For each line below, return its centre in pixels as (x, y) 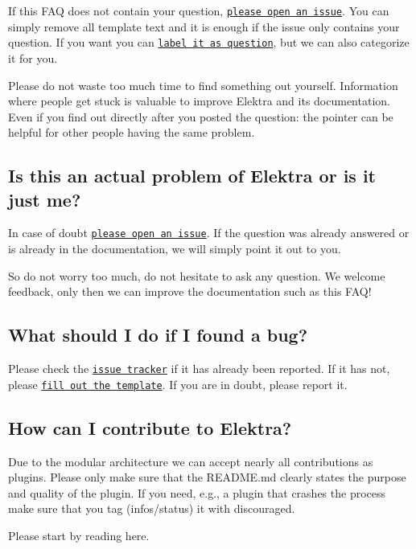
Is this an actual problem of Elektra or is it (192, 176)
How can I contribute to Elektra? (150, 427)
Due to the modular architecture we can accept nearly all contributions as (191, 461)
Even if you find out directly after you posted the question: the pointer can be (201, 116)
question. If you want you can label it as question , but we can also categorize (209, 42)
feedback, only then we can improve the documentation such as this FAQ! (190, 291)
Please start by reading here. (79, 535)
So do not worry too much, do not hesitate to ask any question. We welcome (197, 275)
